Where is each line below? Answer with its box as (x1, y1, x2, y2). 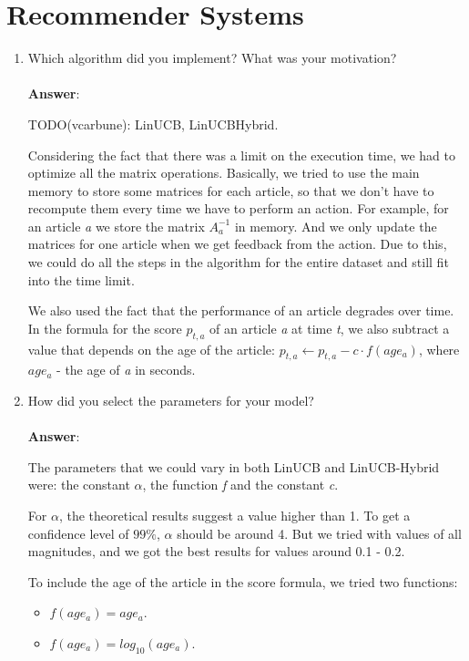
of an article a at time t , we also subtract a (209, 318, 450, 337)
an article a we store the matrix (27, 216, 205, 235)
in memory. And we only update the (234, 216, 437, 235)
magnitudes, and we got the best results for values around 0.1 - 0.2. (27, 542, 405, 561)
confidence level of (27, 523, 129, 542)
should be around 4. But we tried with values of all (177, 523, 462, 542)
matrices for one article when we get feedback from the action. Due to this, (27, 234, 447, 253)
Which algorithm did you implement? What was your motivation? (27, 48, 397, 67)
